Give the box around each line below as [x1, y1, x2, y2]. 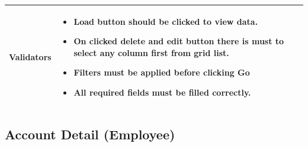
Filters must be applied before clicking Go [73, 66, 250, 79]
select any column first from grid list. [73, 46, 229, 58]
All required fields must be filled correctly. [73, 86, 251, 98]
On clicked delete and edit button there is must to [73, 35, 284, 47]
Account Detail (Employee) [5, 125, 175, 143]
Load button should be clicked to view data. [73, 15, 258, 27]
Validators [9, 50, 52, 63]
